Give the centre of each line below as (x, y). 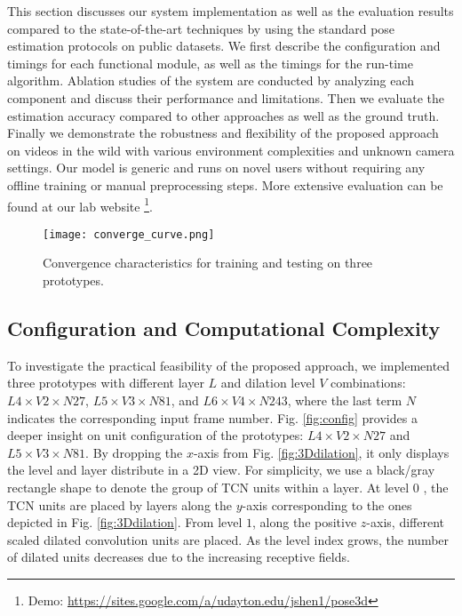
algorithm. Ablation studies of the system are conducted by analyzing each (211, 80)
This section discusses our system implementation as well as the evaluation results (231, 11)
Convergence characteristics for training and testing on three (208, 263)
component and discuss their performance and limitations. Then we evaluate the (226, 97)
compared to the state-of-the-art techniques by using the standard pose (201, 28)
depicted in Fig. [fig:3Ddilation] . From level (125, 522)
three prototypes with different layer (106, 383)
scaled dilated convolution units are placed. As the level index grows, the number (228, 539)
